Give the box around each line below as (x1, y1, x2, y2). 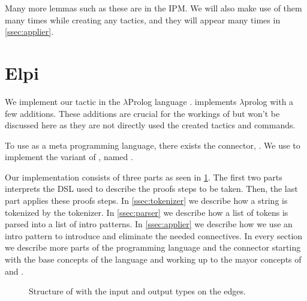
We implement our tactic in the (5, 95, 121, 107)
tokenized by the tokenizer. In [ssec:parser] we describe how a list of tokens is (5, 206, 288, 218)
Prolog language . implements (128, 95, 237, 107)
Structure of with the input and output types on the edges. (29, 285, 246, 297)
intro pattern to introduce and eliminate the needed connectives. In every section (5, 229, 303, 242)
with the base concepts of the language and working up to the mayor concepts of (5, 253, 302, 266)
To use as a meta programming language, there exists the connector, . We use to (5, 139, 300, 151)
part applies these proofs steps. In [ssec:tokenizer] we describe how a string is (5, 194, 288, 207)
